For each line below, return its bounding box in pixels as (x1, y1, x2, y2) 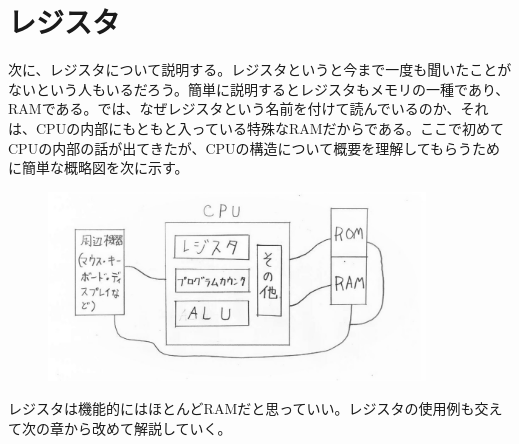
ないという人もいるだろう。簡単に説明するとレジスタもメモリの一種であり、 (8, 78, 510, 99)
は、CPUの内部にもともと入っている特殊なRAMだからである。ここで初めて (8, 117, 504, 138)
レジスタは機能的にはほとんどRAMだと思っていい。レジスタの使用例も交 (8, 398, 489, 419)
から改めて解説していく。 (63, 417, 232, 438)
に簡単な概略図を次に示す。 (8, 157, 189, 178)
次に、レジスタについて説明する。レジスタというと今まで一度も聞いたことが (8, 59, 512, 80)
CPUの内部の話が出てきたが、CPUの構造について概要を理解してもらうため (8, 137, 501, 158)
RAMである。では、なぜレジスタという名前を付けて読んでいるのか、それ (8, 98, 489, 119)
